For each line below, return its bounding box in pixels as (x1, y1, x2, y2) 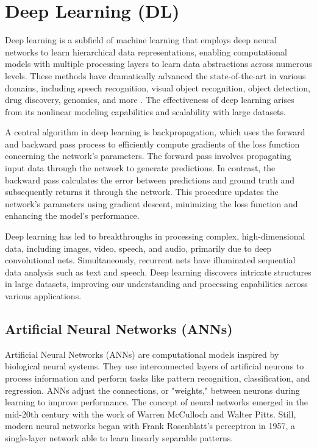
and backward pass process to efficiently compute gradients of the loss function (5, 137, 300, 150)
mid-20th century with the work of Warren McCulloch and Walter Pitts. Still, (5, 407, 296, 420)
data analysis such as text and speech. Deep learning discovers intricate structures (5, 265, 312, 278)
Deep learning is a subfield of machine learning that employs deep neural (5, 34, 277, 46)
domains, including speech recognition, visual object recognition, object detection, (5, 81, 310, 94)
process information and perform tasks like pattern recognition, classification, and (5, 371, 310, 384)
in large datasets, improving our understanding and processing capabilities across (5, 277, 308, 290)
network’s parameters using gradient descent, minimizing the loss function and (5, 197, 298, 210)
